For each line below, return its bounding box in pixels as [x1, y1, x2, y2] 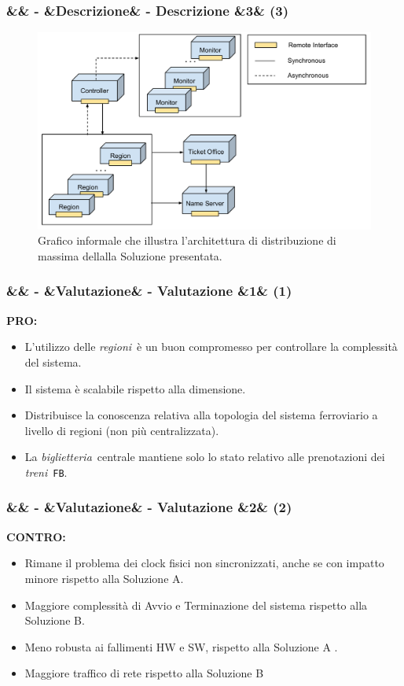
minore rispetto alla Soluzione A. [24, 570, 184, 586]
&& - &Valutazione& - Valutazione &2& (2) [6, 497, 292, 517]
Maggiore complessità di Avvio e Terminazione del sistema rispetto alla [24, 596, 368, 613]
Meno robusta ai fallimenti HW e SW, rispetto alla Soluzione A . [24, 638, 338, 655]
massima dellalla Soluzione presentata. [38, 247, 222, 264]
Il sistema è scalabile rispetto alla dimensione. [24, 380, 246, 396]
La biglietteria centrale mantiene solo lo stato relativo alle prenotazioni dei [24, 448, 385, 465]
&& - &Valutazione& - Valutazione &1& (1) [6, 281, 292, 301]
